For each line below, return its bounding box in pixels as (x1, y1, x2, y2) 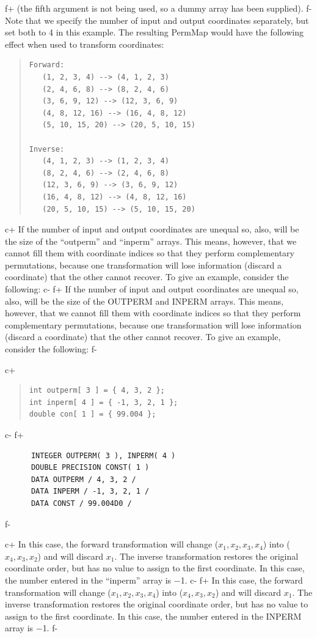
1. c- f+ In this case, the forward (180, 573, 303, 586)
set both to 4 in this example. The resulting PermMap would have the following (5, 26, 304, 39)
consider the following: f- (5, 343, 97, 355)
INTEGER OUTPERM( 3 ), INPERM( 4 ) (31, 451, 176, 460)
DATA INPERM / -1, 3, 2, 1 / (31, 487, 150, 496)
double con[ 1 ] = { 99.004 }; (29, 410, 156, 419)
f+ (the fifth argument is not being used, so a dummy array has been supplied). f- (5, 2, 312, 14)
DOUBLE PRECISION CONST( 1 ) (31, 463, 150, 472)
